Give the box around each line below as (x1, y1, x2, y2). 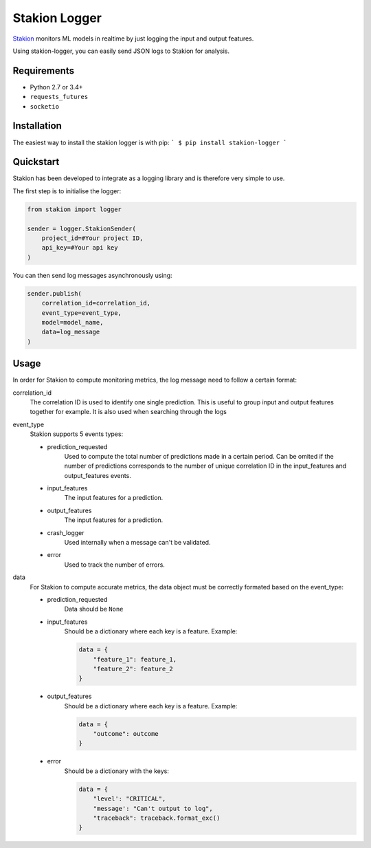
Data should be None (64, 605, 124, 613)
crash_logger (47, 528, 85, 536)
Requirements (12, 65, 75, 76)
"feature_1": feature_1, (93, 655, 177, 663)
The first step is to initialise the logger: (12, 186, 122, 195)
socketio (30, 102, 60, 110)
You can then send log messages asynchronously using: (12, 271, 172, 279)
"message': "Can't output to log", (93, 805, 213, 812)
